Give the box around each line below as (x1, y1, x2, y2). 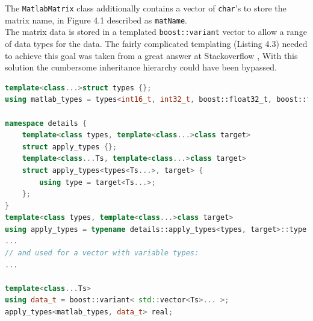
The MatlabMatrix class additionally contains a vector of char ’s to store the (5, 2, 287, 14)
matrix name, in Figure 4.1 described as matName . (5, 13, 187, 26)
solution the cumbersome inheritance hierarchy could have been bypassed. (5, 61, 277, 73)
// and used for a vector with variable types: (5, 249, 199, 258)
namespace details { (5, 119, 87, 128)
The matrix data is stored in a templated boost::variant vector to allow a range (5, 25, 307, 38)
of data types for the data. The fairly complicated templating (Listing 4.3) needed (5, 37, 308, 49)
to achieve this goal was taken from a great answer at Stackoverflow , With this (5, 49, 298, 61)
